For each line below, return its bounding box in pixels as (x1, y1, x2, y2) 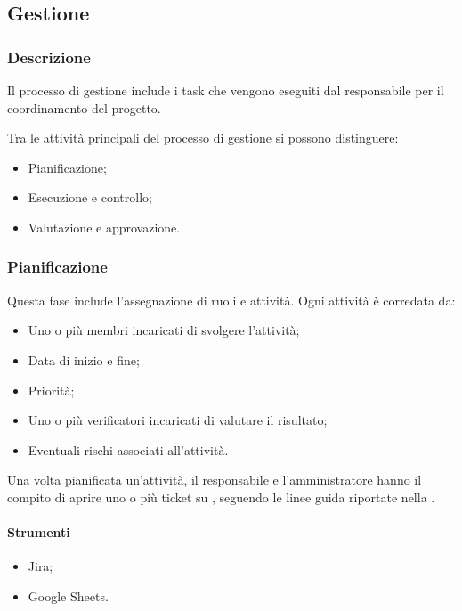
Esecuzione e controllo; (28, 188, 152, 207)
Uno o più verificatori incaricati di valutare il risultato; (28, 411, 328, 429)
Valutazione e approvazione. (28, 217, 181, 236)
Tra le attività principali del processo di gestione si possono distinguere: (7, 128, 399, 147)
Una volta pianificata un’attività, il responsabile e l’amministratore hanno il (7, 470, 422, 489)
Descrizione (7, 45, 91, 68)
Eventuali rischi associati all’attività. (28, 440, 229, 459)
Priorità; (28, 380, 75, 399)
